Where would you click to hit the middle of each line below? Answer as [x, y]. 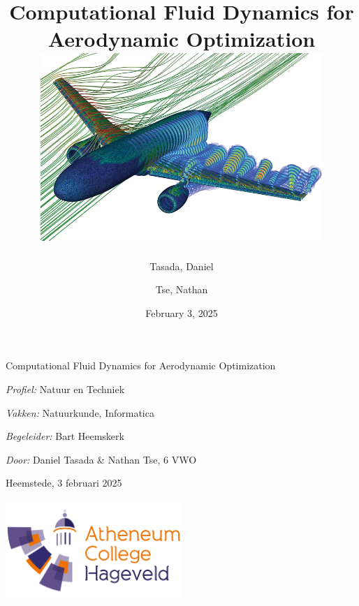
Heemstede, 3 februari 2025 [64, 483]
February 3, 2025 [182, 312]
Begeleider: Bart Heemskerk [65, 436]
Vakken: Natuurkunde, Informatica [80, 412]
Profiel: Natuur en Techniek [65, 389]
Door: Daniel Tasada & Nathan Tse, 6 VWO [101, 459]
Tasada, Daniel [182, 266]
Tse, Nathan [182, 289]
